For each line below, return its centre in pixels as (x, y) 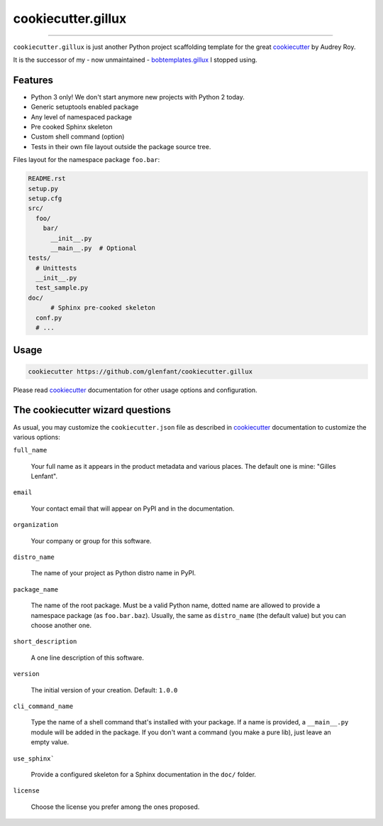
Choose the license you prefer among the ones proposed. (115, 807)
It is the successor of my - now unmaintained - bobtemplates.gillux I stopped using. (135, 60)
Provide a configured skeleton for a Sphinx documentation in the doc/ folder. (144, 774)
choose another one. (61, 625)
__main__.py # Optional (94, 248)
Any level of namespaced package (82, 116)
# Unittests (56, 268)
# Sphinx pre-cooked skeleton (103, 308)
